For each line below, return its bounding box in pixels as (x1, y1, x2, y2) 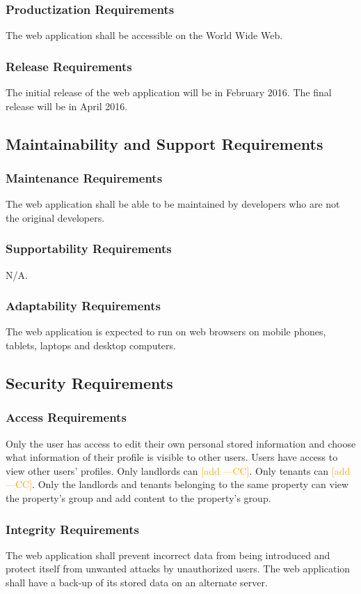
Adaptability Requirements (6, 297, 161, 314)
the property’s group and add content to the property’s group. (6, 491, 271, 505)
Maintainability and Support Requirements (6, 132, 323, 154)
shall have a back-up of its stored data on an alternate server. (6, 575, 268, 589)
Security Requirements (6, 372, 173, 394)
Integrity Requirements (6, 520, 140, 538)
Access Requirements (6, 409, 127, 426)
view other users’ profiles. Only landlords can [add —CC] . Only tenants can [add (6, 463, 351, 478)
